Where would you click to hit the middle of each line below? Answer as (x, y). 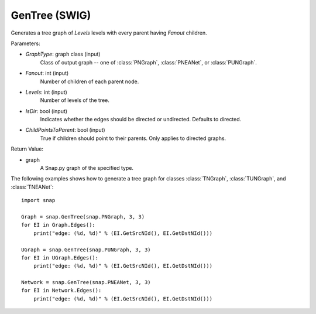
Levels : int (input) (46, 92)
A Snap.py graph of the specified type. (87, 168)
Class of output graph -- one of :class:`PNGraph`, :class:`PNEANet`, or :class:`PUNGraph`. (149, 62)
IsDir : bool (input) (46, 111)
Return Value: (27, 149)
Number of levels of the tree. (75, 100)
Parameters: (25, 43)
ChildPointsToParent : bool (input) (65, 130)
